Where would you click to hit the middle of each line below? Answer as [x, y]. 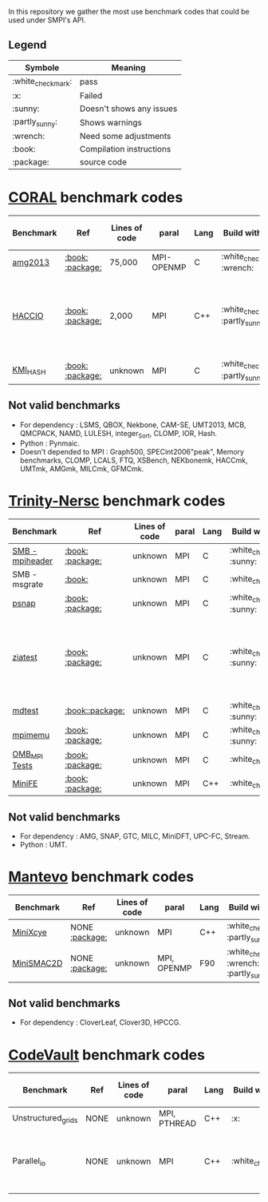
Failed [91, 95]
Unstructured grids [45, 1119]
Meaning [128, 67]
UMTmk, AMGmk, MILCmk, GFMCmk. [82, 469]
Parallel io [29, 1162]
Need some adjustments [125, 137]
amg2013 [31, 262]
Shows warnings [110, 122]
